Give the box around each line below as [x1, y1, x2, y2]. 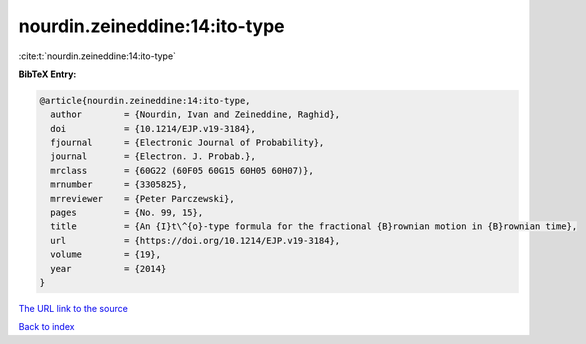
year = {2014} [50, 263, 167, 274]
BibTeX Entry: [18, 68, 77, 80]
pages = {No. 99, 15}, [50, 207, 204, 219]
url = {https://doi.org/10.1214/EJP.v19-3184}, [50, 235, 341, 246]
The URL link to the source [18, 302, 129, 314]
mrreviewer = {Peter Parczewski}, [50, 193, 235, 204]
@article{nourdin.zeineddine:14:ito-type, [39, 95, 251, 106]
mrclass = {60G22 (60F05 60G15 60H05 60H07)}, [50, 165, 314, 176]
